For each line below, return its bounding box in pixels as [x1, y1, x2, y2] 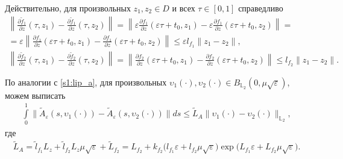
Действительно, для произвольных [5, 2, 131, 14]
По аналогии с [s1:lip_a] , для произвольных [5, 75, 167, 88]
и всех [172, 2, 195, 14]
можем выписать [5, 89, 66, 101]
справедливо [238, 2, 283, 14]
